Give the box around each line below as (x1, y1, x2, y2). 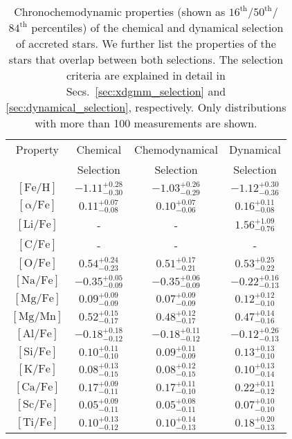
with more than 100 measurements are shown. (35, 115, 257, 131)
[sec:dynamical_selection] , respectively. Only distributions (6, 99, 286, 115)
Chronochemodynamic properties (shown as (14, 3, 226, 19)
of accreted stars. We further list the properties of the (16, 35, 276, 51)
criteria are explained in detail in (66, 67, 226, 83)
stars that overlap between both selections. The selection (8, 51, 284, 67)
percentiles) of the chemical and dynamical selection (31, 19, 284, 35)
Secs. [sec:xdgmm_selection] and (66, 83, 226, 99)
